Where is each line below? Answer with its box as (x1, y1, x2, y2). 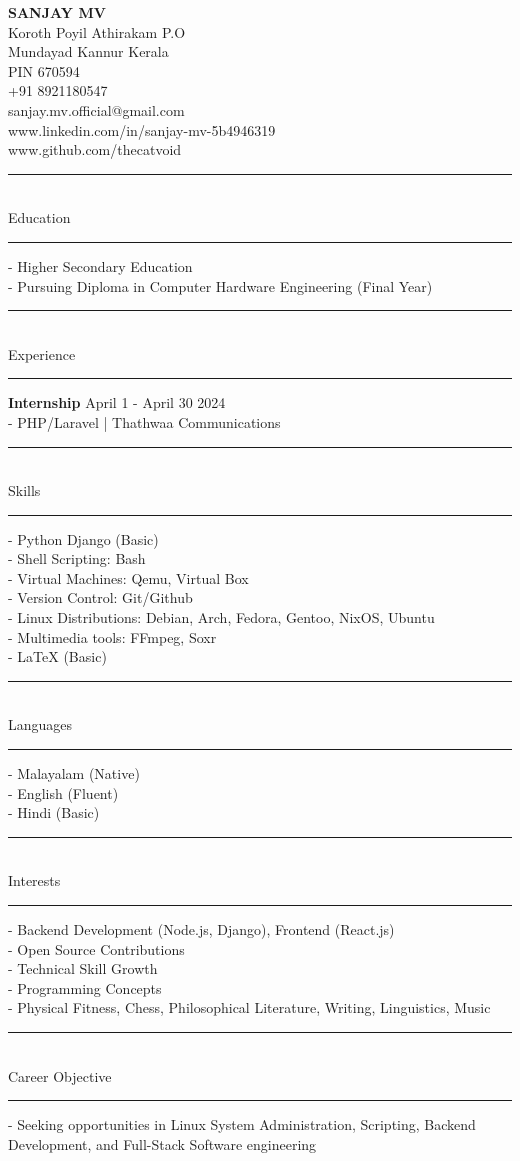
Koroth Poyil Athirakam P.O (8, 21, 186, 42)
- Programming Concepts (8, 977, 162, 998)
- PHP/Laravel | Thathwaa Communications (8, 411, 281, 432)
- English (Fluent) (8, 782, 119, 803)
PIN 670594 (8, 60, 80, 81)
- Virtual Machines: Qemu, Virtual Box (8, 567, 249, 588)
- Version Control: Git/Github (8, 587, 193, 608)
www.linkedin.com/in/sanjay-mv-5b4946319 (8, 119, 276, 140)
